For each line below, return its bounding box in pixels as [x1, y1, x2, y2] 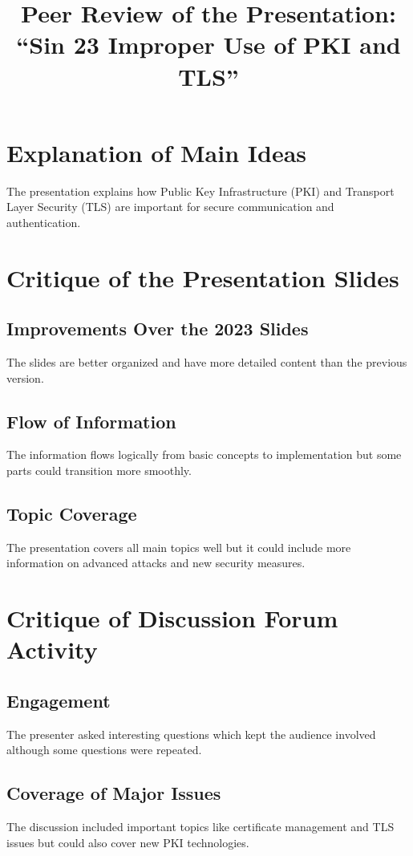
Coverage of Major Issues [6, 781, 221, 805]
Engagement [6, 688, 111, 712]
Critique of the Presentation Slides [6, 261, 399, 294]
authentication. [6, 213, 81, 230]
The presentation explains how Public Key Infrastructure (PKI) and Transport [6, 182, 395, 199]
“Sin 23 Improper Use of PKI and [16, 28, 401, 61]
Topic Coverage [6, 501, 137, 526]
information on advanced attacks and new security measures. [6, 554, 306, 571]
